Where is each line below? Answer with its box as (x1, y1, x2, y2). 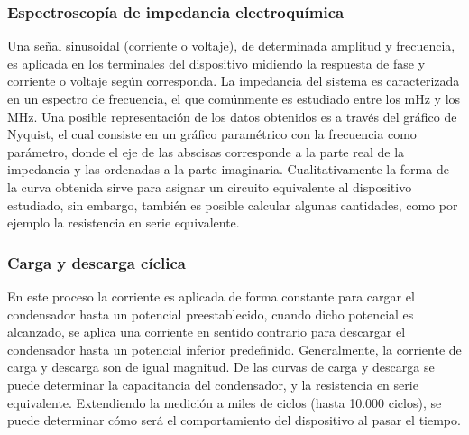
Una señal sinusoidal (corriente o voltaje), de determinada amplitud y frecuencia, (7, 36, 455, 55)
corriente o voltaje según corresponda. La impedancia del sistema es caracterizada (7, 71, 460, 90)
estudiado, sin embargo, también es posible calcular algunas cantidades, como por (7, 195, 458, 214)
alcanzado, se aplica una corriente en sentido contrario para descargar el (7, 322, 406, 341)
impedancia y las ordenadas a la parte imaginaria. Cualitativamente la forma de (7, 160, 449, 179)
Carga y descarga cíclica (7, 251, 186, 273)
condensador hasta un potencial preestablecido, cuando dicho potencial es (7, 304, 414, 323)
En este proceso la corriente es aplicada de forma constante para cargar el (7, 286, 415, 305)
